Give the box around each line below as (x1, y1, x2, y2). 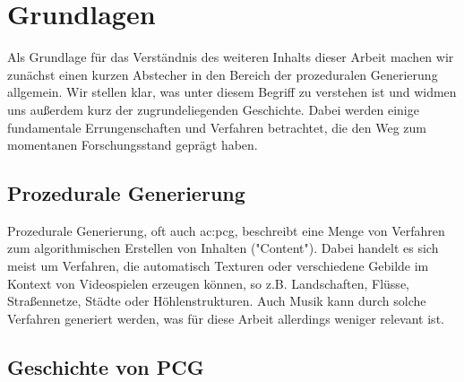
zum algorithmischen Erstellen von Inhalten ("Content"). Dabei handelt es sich (7, 239, 439, 257)
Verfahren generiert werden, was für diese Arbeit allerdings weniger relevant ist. (7, 308, 444, 327)
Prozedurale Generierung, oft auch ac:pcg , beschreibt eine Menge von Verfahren (7, 221, 445, 239)
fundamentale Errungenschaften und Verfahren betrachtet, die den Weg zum (7, 117, 426, 136)
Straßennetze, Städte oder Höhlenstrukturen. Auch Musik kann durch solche (7, 291, 426, 310)
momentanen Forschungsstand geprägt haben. (7, 135, 258, 154)
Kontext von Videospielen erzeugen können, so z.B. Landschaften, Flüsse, (7, 273, 409, 292)
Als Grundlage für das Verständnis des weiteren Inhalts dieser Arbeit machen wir (7, 48, 454, 66)
